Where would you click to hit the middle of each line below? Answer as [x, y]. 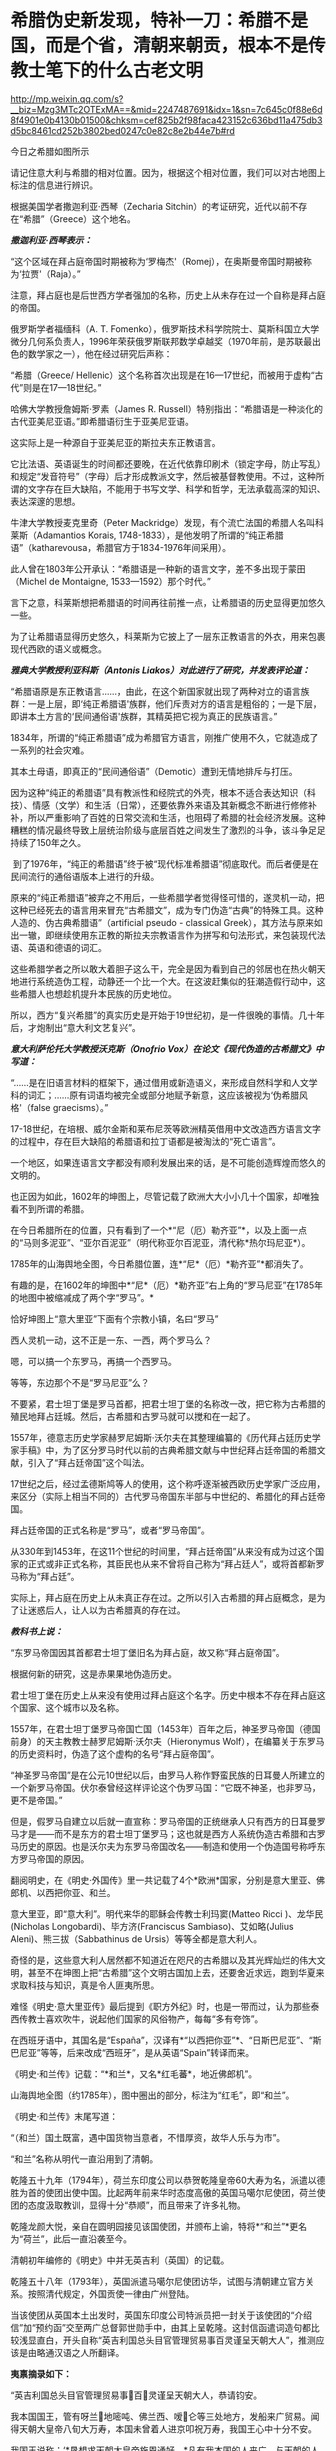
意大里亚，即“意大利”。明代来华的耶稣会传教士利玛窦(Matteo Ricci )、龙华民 [167, 1913]
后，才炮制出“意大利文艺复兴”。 [76, 1027]
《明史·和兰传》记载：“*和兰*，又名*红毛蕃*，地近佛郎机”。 [134, 2073]
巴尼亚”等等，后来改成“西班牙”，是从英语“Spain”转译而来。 [132, 2052]
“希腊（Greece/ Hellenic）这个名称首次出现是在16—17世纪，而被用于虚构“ [162, 375]
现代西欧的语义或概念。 [58, 648]
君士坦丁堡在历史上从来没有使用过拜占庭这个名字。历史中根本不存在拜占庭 [163, 1695]
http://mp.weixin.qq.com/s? [67, 98]
